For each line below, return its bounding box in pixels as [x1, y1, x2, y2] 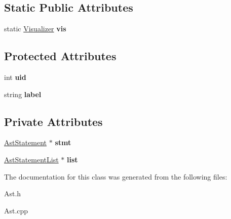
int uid [4, 72, 26, 82]
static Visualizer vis [4, 23, 66, 34]
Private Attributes [4, 113, 103, 129]
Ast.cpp [4, 205, 28, 215]
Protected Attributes [4, 48, 117, 64]
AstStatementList [4, 154, 59, 164]
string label [4, 89, 42, 99]
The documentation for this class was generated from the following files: [4, 171, 227, 182]
